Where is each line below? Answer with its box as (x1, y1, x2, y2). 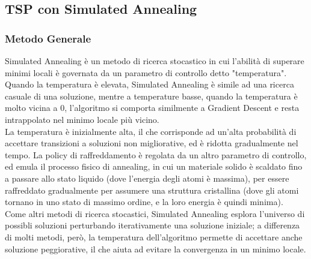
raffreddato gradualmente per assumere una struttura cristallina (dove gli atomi (5, 183, 299, 196)
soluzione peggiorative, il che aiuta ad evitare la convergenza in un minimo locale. (5, 242, 306, 255)
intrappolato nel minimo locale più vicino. (5, 113, 159, 125)
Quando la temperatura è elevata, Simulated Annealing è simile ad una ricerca (5, 78, 294, 91)
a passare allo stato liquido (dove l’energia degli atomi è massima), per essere (5, 171, 289, 184)
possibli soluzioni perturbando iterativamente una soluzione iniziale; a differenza (5, 219, 300, 231)
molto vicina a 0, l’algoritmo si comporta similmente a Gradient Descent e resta (5, 101, 300, 114)
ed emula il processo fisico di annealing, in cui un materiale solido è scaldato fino (5, 160, 303, 173)
